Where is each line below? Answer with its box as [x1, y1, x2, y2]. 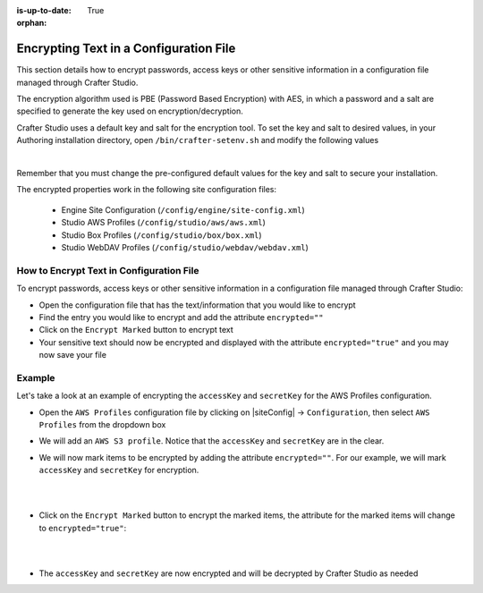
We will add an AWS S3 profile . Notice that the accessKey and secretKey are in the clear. [38, 436, 385, 446]
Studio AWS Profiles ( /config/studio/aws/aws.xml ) [61, 217, 266, 228]
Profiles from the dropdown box [38, 419, 166, 429]
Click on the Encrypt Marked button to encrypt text [38, 325, 234, 335]
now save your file [38, 350, 107, 360]
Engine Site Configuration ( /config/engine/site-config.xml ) [61, 204, 306, 215]
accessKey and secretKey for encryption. [38, 465, 199, 476]
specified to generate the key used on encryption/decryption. [16, 106, 243, 116]
